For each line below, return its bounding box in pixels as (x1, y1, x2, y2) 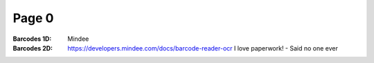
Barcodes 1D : (12, 35, 52, 43)
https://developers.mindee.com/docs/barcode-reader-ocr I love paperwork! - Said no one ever (67, 44, 339, 52)
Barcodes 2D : (12, 44, 53, 52)
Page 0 (12, 10, 54, 26)
